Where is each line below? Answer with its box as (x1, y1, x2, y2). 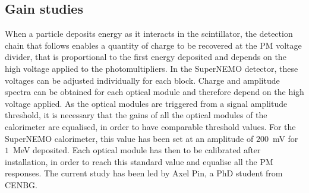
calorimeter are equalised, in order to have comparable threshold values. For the (5, 120, 296, 132)
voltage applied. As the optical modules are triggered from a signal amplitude (5, 97, 288, 109)
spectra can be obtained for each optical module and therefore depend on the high (5, 86, 304, 98)
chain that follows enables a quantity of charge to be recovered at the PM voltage (5, 39, 302, 51)
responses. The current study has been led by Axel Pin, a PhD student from (5, 167, 283, 179)
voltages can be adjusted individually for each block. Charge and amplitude (5, 74, 280, 86)
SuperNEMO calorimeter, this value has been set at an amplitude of (5, 132, 254, 144)
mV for (272, 132, 298, 144)
